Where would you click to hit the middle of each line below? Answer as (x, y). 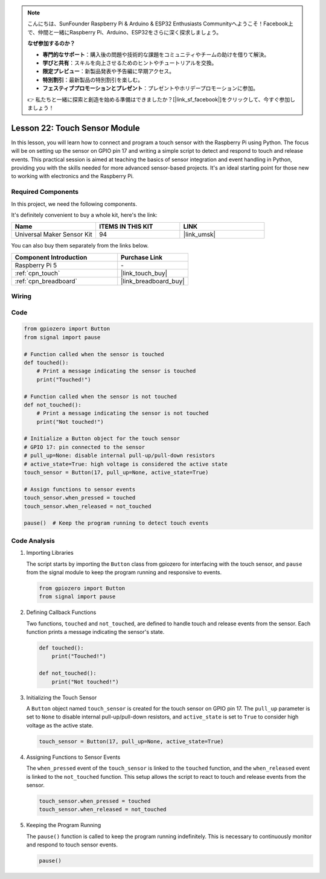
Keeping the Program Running (64, 825)
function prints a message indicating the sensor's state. (95, 632)
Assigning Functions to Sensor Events (73, 757)
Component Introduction (51, 257)
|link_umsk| (199, 234)
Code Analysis (33, 540)
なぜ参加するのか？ (51, 43)
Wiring (21, 296)
